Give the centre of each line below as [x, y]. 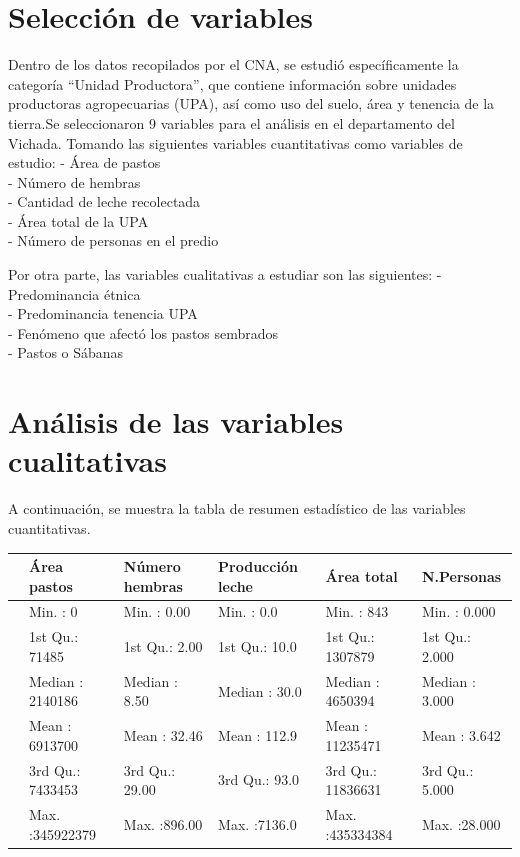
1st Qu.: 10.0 [257, 646]
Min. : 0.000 [458, 611]
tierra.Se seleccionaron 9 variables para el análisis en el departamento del [231, 122]
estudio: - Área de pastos [84, 162]
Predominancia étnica [74, 293]
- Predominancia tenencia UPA [103, 313]
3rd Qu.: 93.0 [259, 779]
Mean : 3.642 [461, 734]
